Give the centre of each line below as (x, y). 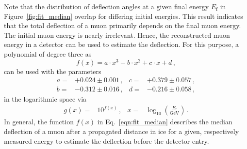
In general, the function (39, 122)
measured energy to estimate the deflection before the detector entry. (107, 141)
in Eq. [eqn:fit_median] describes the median (165, 122)
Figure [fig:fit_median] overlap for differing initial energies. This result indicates (123, 16)
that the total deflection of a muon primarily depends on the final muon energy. (123, 25)
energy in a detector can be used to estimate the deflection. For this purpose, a (122, 44)
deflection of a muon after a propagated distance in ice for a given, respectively (122, 131)
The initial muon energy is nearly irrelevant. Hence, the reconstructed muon (117, 35)
